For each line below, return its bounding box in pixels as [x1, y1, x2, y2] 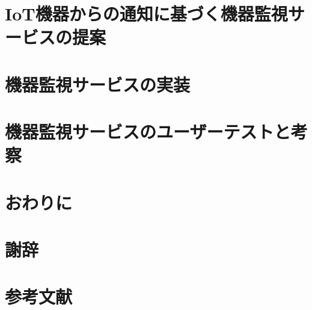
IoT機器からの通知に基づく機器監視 [5, 1, 288, 26]
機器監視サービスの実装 [5, 72, 191, 96]
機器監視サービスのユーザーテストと [5, 119, 291, 144]
